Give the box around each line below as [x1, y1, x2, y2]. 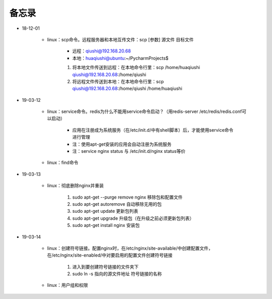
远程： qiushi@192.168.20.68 [72, 48, 131, 54]
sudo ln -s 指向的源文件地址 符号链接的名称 [72, 271, 162, 277]
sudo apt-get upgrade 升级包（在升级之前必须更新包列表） [72, 215, 194, 221]
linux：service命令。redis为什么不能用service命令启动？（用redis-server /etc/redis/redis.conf [47, 108, 242, 114]
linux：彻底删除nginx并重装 [47, 183, 104, 189]
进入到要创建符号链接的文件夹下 [72, 264, 139, 270]
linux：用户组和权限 [47, 282, 88, 288]
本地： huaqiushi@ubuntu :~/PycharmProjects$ [72, 55, 169, 61]
